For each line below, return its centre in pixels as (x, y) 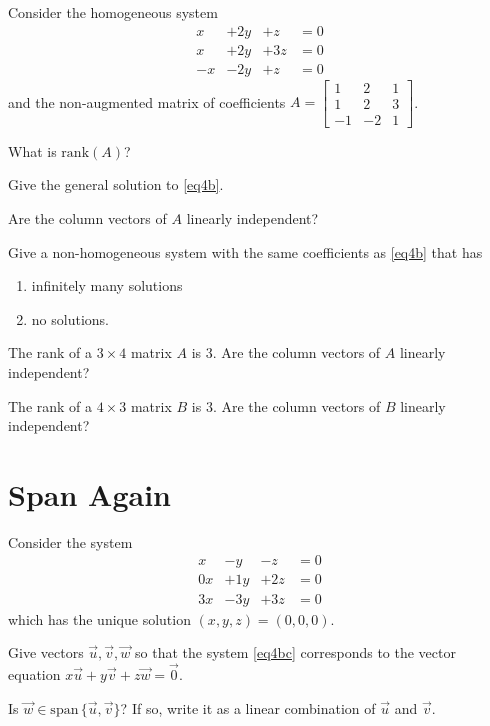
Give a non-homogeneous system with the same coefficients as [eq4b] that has (245, 251)
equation (34, 673)
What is (32, 150)
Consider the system (70, 541)
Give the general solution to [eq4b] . (116, 184)
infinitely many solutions (107, 285)
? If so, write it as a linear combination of (248, 707)
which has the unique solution (99, 618)
